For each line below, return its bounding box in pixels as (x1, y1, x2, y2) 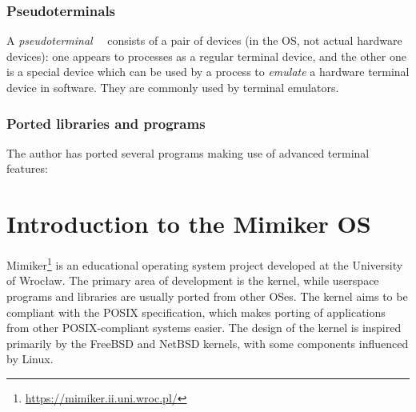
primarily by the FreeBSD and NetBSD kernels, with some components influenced (6, 334, 409, 351)
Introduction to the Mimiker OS (6, 207, 371, 240)
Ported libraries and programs (6, 113, 206, 133)
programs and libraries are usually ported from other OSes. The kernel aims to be (6, 287, 408, 304)
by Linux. (6, 350, 54, 367)
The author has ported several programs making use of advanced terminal (6, 144, 370, 161)
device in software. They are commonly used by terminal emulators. (6, 79, 339, 95)
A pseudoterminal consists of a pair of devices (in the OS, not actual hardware (6, 32, 402, 49)
